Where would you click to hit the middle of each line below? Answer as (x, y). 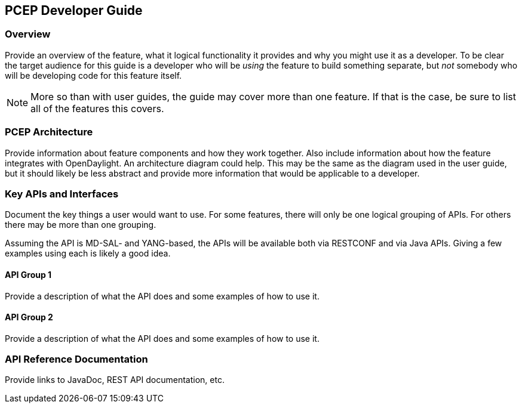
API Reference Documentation (76, 359)
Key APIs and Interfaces (62, 194)
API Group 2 (29, 317)
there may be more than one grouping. (81, 225)
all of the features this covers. (97, 108)
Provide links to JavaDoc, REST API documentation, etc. (115, 380)
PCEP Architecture (49, 132)
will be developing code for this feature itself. (93, 75)
